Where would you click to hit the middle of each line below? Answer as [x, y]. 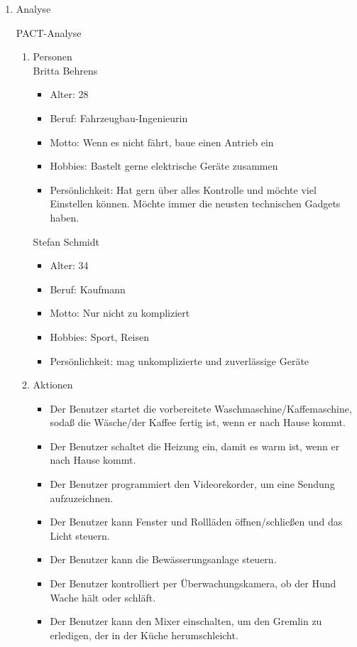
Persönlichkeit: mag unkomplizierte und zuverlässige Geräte [180, 360]
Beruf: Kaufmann [88, 289]
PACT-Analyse [49, 32]
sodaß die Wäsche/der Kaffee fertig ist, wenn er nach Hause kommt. [198, 422]
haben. [65, 217]
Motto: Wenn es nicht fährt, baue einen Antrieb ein [162, 142]
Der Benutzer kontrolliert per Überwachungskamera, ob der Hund [193, 583]
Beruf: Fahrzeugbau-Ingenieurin [119, 118]
